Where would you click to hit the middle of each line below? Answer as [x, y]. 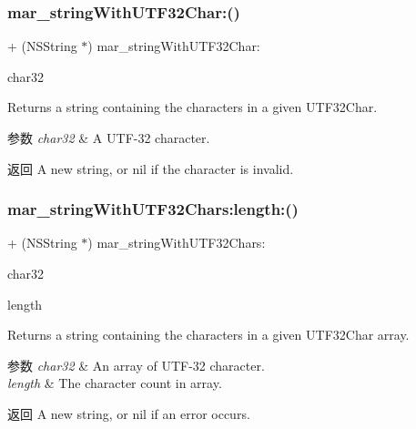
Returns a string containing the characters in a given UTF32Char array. [208, 335]
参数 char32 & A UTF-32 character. [109, 138]
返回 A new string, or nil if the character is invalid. [151, 168]
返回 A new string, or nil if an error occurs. [129, 413]
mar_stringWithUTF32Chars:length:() [153, 209]
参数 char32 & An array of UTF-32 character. [136, 365]
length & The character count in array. [115, 383]
